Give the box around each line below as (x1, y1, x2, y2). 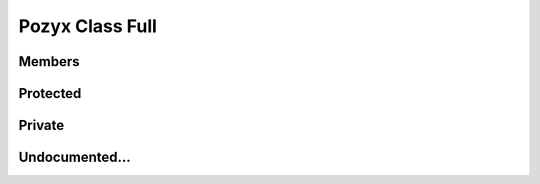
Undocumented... (18, 149, 132, 166)
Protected (18, 85, 82, 102)
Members (18, 53, 80, 70)
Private (18, 117, 65, 134)
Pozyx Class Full (18, 15, 157, 37)
